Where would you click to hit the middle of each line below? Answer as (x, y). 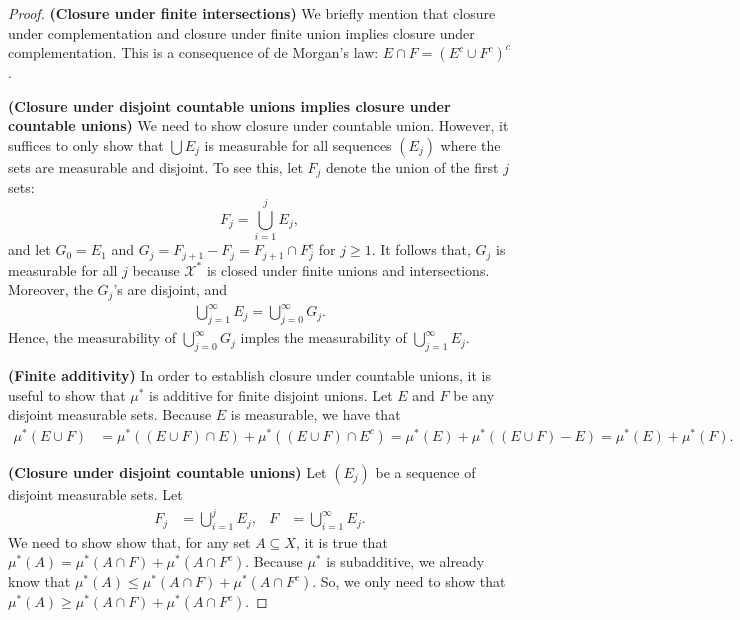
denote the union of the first (412, 166)
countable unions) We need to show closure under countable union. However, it (258, 125)
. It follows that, (421, 249)
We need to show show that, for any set (129, 541)
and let (29, 249)
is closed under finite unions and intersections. (348, 269)
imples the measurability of (323, 337)
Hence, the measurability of (92, 337)
